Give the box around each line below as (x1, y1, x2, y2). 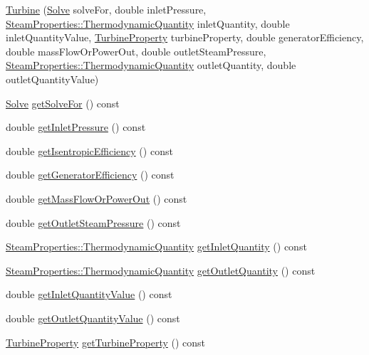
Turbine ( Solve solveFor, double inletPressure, (6, 2, 207, 16)
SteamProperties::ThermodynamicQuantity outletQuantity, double (6, 58, 296, 73)
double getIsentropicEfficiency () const (6, 143, 173, 158)
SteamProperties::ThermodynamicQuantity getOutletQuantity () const (6, 263, 316, 277)
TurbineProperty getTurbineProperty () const (6, 334, 206, 349)
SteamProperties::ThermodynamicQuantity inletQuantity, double (6, 16, 290, 31)
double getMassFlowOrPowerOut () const (6, 191, 187, 206)
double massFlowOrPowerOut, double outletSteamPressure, (6, 43, 266, 58)
